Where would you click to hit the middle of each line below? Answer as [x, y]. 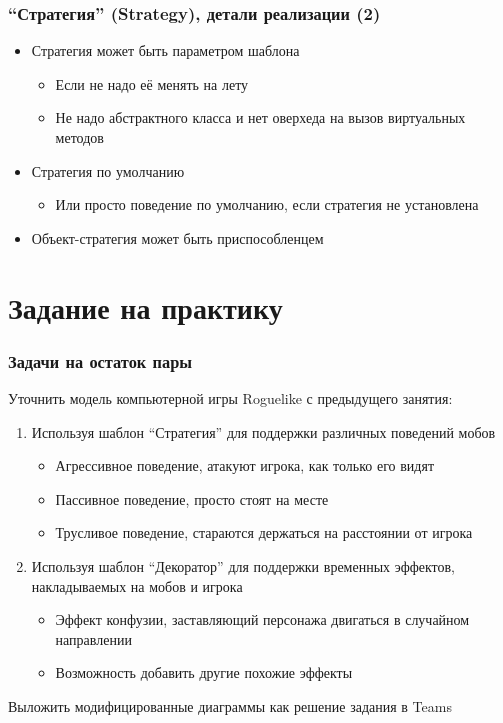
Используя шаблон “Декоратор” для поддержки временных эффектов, [243, 565]
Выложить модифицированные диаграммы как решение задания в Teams [230, 705]
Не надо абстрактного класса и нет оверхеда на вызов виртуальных [260, 117]
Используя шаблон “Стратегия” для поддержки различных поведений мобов [263, 431]
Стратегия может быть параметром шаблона [165, 50]
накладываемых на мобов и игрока [137, 585]
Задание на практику [145, 306]
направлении [93, 638]
